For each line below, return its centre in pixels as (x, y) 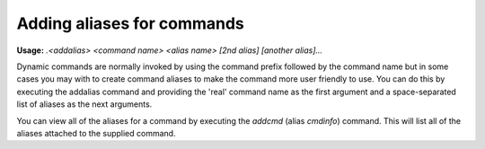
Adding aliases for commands (130, 23)
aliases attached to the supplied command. (96, 133)
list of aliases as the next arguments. (84, 104)
